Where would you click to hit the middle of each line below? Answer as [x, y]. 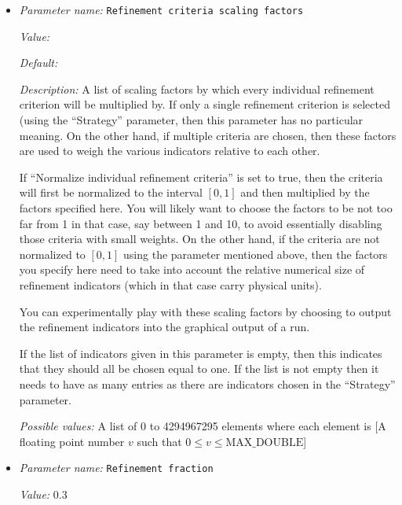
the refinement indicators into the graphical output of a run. [164, 327]
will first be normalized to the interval [111, 192]
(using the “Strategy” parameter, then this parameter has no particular [191, 120]
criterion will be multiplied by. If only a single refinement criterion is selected [205, 104]
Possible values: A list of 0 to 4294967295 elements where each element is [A [203, 426]
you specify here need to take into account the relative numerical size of [192, 269]
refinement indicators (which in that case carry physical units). [170, 284]
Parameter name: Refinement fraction [116, 468]
